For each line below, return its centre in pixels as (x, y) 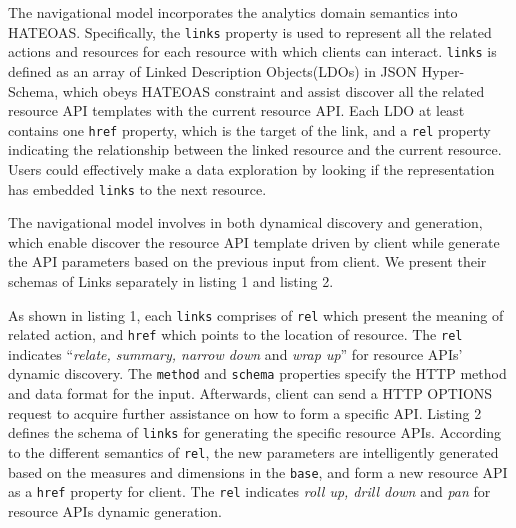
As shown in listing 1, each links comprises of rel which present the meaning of (256, 314)
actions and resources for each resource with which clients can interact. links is (252, 51)
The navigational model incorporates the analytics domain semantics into (233, 12)
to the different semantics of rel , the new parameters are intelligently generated (253, 451)
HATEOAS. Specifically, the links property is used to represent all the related (250, 31)
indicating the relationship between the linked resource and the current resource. (255, 149)
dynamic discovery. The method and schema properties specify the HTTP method (257, 373)
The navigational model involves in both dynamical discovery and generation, (245, 222)
